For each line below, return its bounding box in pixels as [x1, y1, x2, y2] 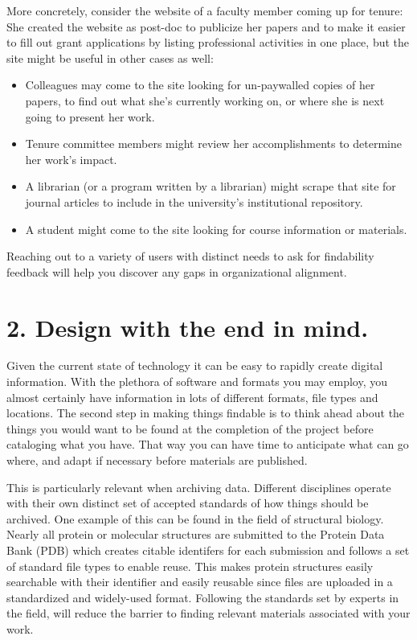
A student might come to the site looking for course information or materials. [25, 220, 407, 237]
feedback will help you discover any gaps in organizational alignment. [6, 263, 347, 280]
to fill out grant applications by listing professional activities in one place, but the [6, 34, 410, 51]
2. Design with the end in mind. [6, 310, 369, 343]
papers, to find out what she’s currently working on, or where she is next [25, 92, 385, 109]
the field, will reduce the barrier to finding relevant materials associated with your [6, 605, 411, 622]
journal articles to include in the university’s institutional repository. [25, 193, 363, 210]
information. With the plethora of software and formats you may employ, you [6, 373, 388, 390]
